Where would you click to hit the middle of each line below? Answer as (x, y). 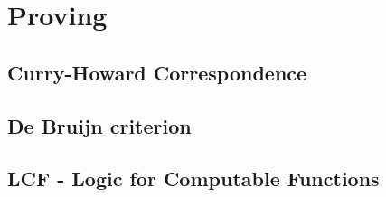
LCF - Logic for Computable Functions (193, 178)
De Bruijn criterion (99, 125)
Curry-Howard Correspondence (157, 72)
